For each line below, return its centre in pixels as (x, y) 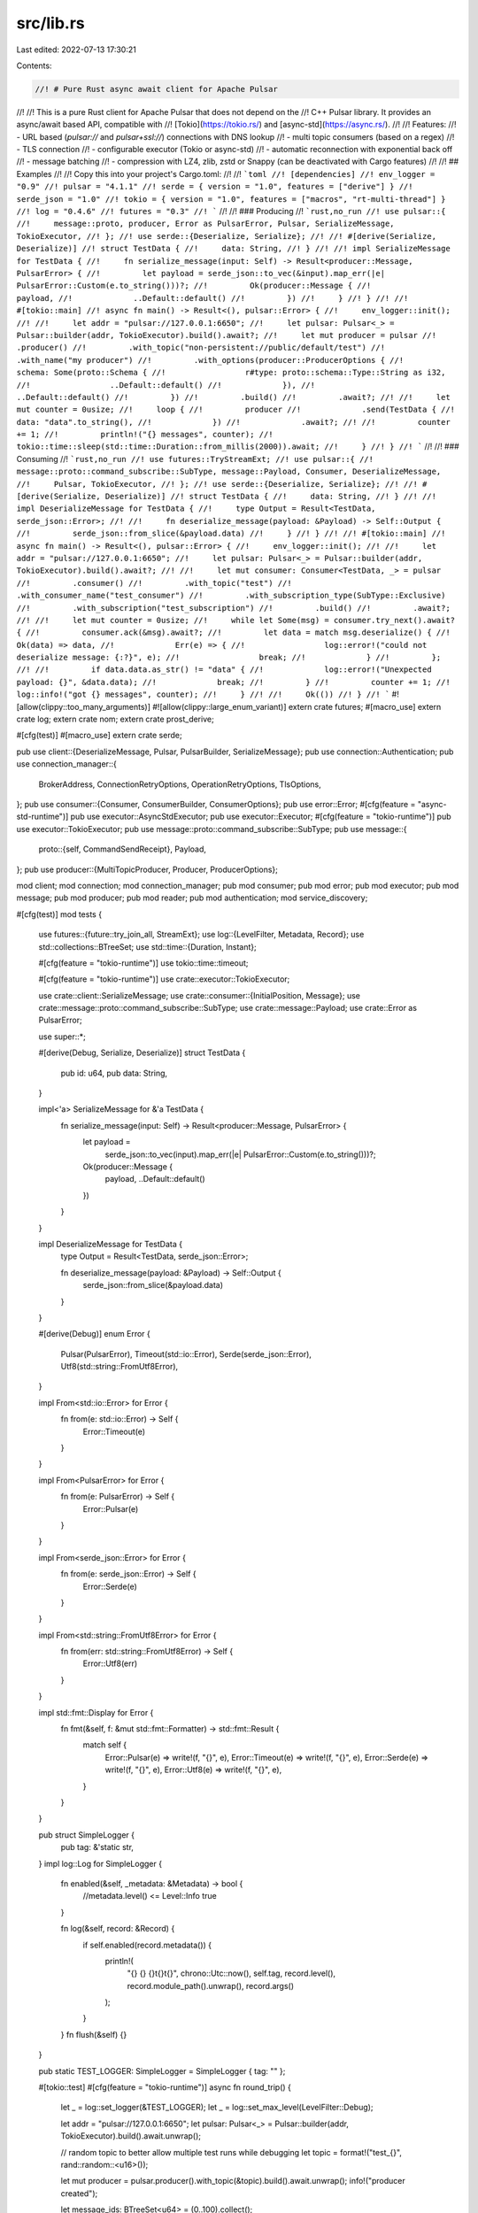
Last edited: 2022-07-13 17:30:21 (76, 50)
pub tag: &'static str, (97, 1847)
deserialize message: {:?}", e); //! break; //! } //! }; (229, 658)
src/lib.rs (51, 23)
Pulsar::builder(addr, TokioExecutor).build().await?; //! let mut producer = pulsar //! (227, 335)
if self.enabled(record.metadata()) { (147, 1945)
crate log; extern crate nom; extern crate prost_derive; (115, 719)
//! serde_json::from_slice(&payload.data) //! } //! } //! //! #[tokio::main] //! (231, 534)
